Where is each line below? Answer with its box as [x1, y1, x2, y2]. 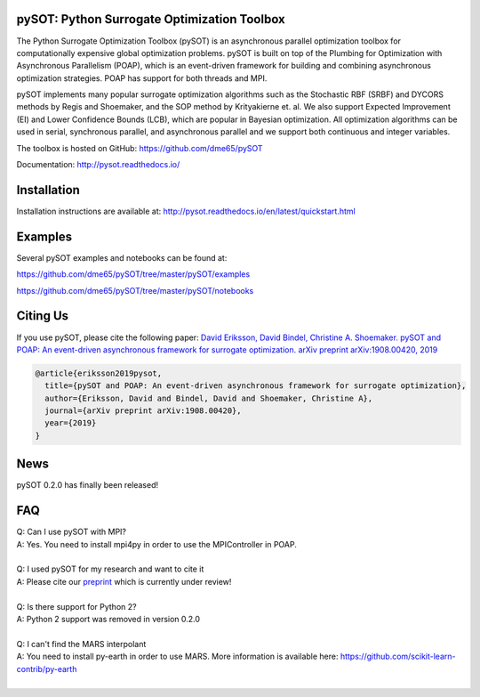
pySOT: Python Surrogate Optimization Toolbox [16, 12, 286, 27]
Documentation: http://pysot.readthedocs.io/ [16, 159, 180, 170]
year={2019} [44, 418, 97, 428]
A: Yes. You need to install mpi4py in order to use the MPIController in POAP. [16, 539, 297, 549]
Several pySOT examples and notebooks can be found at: [16, 252, 228, 263]
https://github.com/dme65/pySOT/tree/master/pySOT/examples [16, 269, 251, 280]
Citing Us [16, 308, 69, 324]
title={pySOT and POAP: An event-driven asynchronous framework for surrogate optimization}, [44, 381, 467, 391]
